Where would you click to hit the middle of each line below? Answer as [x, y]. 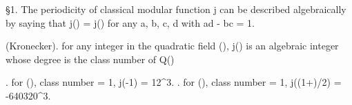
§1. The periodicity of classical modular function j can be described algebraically [176, 9]
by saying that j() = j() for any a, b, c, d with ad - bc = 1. [130, 22]
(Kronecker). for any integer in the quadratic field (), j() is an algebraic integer [172, 46]
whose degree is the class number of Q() [90, 59]
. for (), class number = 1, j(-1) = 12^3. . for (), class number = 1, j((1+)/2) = [174, 82]
